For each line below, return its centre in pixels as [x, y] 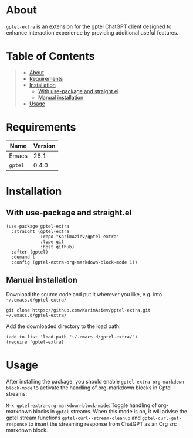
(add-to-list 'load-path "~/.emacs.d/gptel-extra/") [72, 337]
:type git [52, 242]
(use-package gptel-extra [38, 226]
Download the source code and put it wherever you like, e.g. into [84, 294]
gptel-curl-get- [162, 418]
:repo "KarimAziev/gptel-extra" [79, 237]
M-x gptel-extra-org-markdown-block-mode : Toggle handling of [82, 405]
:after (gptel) [30, 252]
